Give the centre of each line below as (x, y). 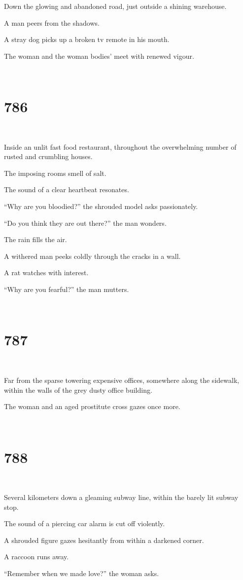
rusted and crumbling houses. (48, 156)
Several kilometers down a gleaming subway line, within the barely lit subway (121, 497)
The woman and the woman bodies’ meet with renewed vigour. (99, 56)
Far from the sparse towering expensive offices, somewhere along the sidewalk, (122, 380)
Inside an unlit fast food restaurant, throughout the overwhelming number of (120, 146)
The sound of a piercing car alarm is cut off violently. (85, 523)
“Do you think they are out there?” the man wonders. (85, 223)
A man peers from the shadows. (52, 22)
